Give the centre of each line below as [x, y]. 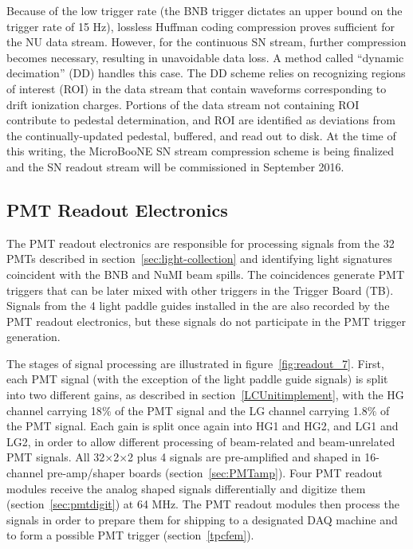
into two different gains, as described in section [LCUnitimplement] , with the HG [205, 395]
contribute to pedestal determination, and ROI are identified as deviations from [201, 120]
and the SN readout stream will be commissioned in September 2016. [175, 166]
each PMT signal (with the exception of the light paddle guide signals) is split [197, 379]
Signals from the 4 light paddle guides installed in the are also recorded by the [198, 306]
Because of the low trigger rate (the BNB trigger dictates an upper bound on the [205, 10]
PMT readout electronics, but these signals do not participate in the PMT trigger [206, 321]
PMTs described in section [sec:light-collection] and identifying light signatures [199, 259]
